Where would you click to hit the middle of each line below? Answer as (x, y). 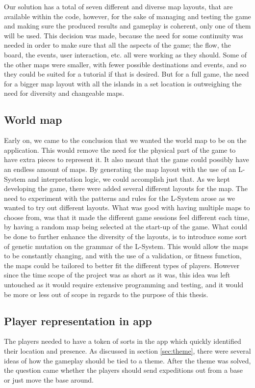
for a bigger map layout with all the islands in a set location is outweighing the (123, 83)
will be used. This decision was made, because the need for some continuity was (124, 35)
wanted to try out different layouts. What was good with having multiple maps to (127, 208)
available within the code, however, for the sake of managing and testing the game (127, 16)
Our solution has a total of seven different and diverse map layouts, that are (118, 6)
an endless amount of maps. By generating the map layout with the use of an (120, 169)
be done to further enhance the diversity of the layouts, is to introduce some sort (126, 236)
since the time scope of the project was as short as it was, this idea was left (117, 275)
